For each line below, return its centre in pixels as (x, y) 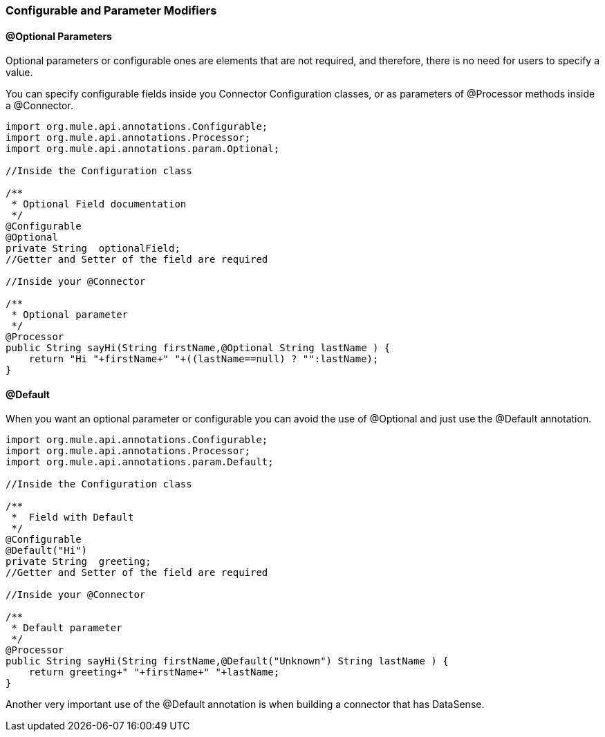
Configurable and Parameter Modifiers (111, 10)
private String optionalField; (93, 249)
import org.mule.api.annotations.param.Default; (140, 462)
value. (19, 73)
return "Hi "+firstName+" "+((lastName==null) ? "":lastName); (204, 359)
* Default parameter (67, 628)
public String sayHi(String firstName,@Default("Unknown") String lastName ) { (227, 661)
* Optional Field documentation (99, 204)
